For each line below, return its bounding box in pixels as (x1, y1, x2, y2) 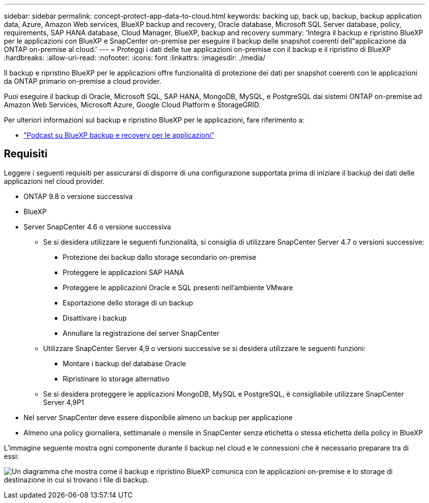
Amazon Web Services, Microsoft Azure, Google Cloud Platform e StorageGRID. (4, 101, 261, 109)
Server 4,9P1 (43, 398, 84, 406)
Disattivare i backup (63, 313, 127, 322)
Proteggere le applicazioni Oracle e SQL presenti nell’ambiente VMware (63, 283, 293, 292)
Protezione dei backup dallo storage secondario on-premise (63, 252, 257, 261)
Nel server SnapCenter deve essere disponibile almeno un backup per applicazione (24, 413, 293, 422)
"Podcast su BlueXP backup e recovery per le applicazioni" (24, 131, 214, 139)
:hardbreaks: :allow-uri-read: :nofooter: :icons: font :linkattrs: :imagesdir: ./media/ (4, 53, 265, 62)
